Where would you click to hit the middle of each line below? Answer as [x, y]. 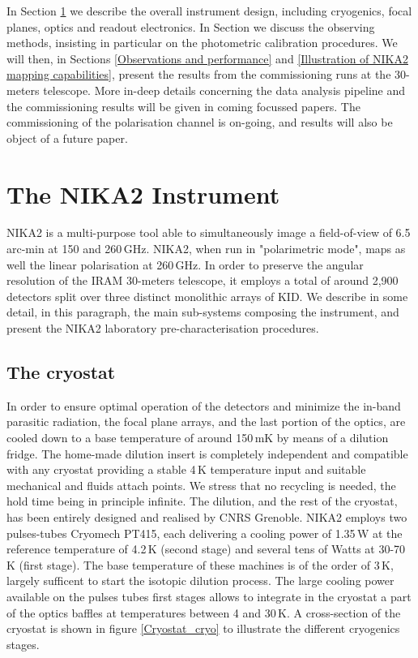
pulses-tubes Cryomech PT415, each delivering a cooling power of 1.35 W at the [205, 533]
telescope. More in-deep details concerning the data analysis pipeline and [224, 90]
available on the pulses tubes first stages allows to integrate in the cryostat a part [209, 596]
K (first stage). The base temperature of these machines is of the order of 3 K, [200, 564]
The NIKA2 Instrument [143, 194]
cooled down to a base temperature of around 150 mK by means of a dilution [198, 438]
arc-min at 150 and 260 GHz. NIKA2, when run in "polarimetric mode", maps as [206, 249]
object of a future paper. [67, 138]
